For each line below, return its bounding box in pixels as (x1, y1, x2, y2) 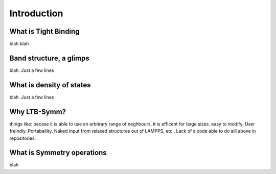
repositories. (9, 135, 36, 141)
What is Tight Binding (9, 27, 80, 36)
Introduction (9, 8, 63, 19)
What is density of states (9, 81, 91, 89)
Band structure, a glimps (9, 54, 89, 62)
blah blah (9, 41, 29, 47)
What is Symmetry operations (9, 148, 107, 157)
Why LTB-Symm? (9, 107, 66, 116)
